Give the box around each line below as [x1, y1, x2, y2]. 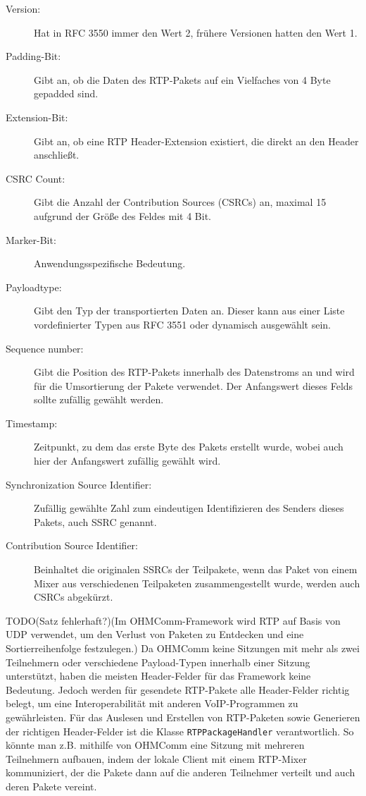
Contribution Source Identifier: [6, 538, 138, 553]
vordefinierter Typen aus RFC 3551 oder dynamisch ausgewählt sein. [34, 317, 332, 331]
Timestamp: [6, 415, 58, 430]
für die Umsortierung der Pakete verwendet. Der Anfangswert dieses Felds [34, 378, 353, 393]
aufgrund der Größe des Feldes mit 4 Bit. [34, 208, 211, 223]
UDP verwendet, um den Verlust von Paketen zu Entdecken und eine [6, 627, 304, 642]
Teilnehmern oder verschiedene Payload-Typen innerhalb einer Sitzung [6, 654, 310, 669]
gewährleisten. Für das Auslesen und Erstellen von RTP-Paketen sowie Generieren [6, 709, 360, 724]
